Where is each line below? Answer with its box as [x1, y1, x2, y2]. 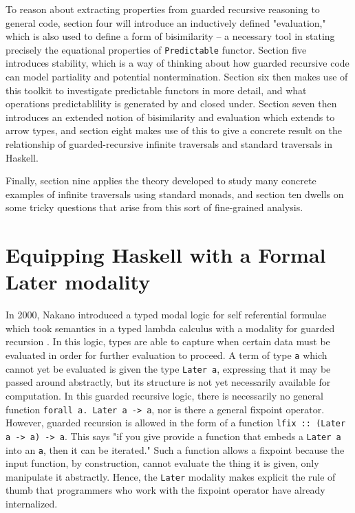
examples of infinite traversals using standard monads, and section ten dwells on [6, 186, 344, 201]
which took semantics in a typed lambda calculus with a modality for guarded [6, 320, 335, 335]
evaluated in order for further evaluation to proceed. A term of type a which [6, 348, 327, 362]
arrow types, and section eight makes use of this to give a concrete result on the [6, 123, 342, 138]
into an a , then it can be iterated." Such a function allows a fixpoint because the [6, 442, 345, 457]
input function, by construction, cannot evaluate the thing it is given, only [6, 456, 319, 470]
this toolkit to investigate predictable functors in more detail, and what [6, 83, 307, 97]
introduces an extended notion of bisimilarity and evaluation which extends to [6, 109, 335, 124]
